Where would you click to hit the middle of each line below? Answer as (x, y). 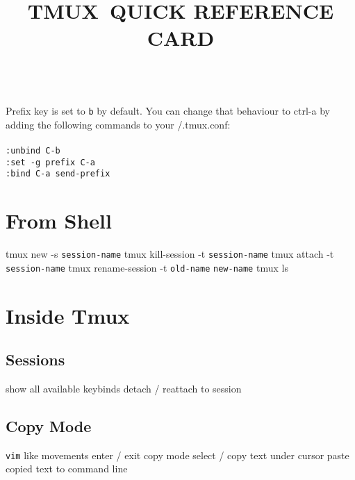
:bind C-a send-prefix (58, 174)
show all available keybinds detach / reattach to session (124, 388)
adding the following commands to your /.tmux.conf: (118, 124)
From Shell (59, 221)
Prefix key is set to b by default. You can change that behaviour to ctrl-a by (168, 111)
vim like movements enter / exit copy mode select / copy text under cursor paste (177, 455)
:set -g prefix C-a (50, 162)
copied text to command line (67, 469)
